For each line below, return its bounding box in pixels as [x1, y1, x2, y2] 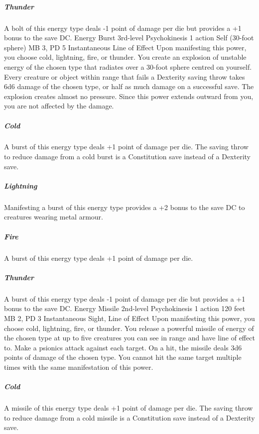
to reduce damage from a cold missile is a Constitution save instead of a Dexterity [4, 412, 255, 423]
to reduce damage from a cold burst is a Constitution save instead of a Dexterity [4, 151, 251, 162]
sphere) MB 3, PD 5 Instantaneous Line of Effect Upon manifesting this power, [4, 42, 247, 52]
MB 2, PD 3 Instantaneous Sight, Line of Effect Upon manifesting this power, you [4, 313, 255, 323]
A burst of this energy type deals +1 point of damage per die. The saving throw [4, 141, 249, 152]
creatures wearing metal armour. [4, 212, 103, 222]
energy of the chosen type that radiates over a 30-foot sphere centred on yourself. [4, 61, 252, 72]
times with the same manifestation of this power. [4, 361, 153, 372]
